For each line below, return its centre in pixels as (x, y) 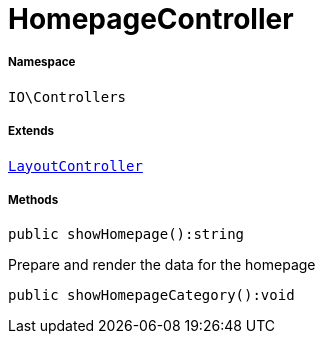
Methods (33, 199)
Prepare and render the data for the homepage (162, 265)
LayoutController (75, 165)
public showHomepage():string (126, 234)
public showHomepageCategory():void (151, 295)
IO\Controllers (67, 96)
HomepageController (151, 19)
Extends (31, 131)
